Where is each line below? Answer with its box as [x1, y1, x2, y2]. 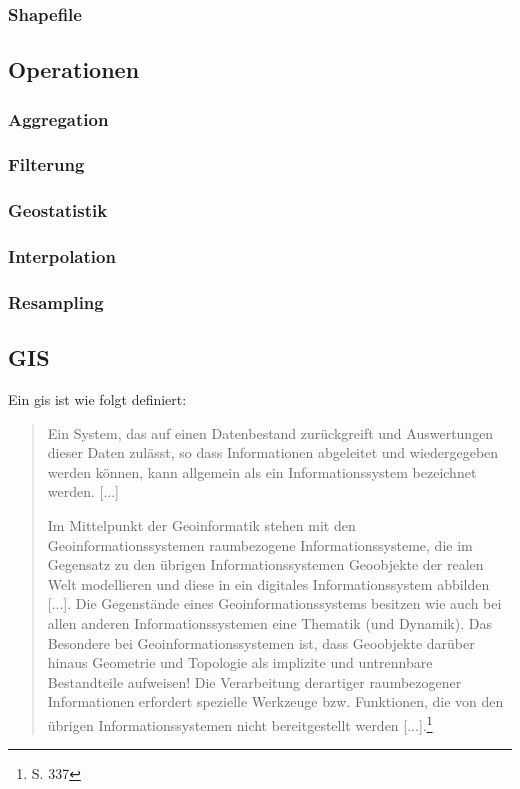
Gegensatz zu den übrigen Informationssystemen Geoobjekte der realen [47, 554, 484, 575]
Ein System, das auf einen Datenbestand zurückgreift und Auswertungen [47, 422, 494, 443]
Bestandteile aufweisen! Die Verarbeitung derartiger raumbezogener [47, 671, 462, 692]
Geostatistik [8, 198, 108, 223]
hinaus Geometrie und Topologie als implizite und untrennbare [47, 652, 433, 673]
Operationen [8, 54, 140, 85]
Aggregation [8, 106, 109, 131]
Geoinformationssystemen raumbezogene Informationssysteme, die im [47, 534, 473, 555]
